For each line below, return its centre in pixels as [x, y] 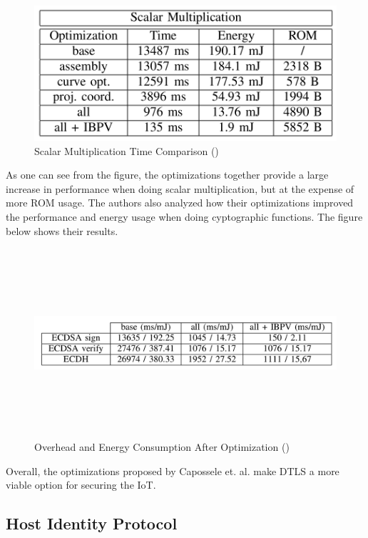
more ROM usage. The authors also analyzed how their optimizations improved [180, 203]
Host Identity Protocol [92, 523]
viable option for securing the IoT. [81, 485]
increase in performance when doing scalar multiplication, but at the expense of [180, 188]
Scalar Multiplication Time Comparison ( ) [127, 150]
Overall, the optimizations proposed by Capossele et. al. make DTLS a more [173, 470]
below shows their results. [62, 230]
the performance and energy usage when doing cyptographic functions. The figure [184, 216]
